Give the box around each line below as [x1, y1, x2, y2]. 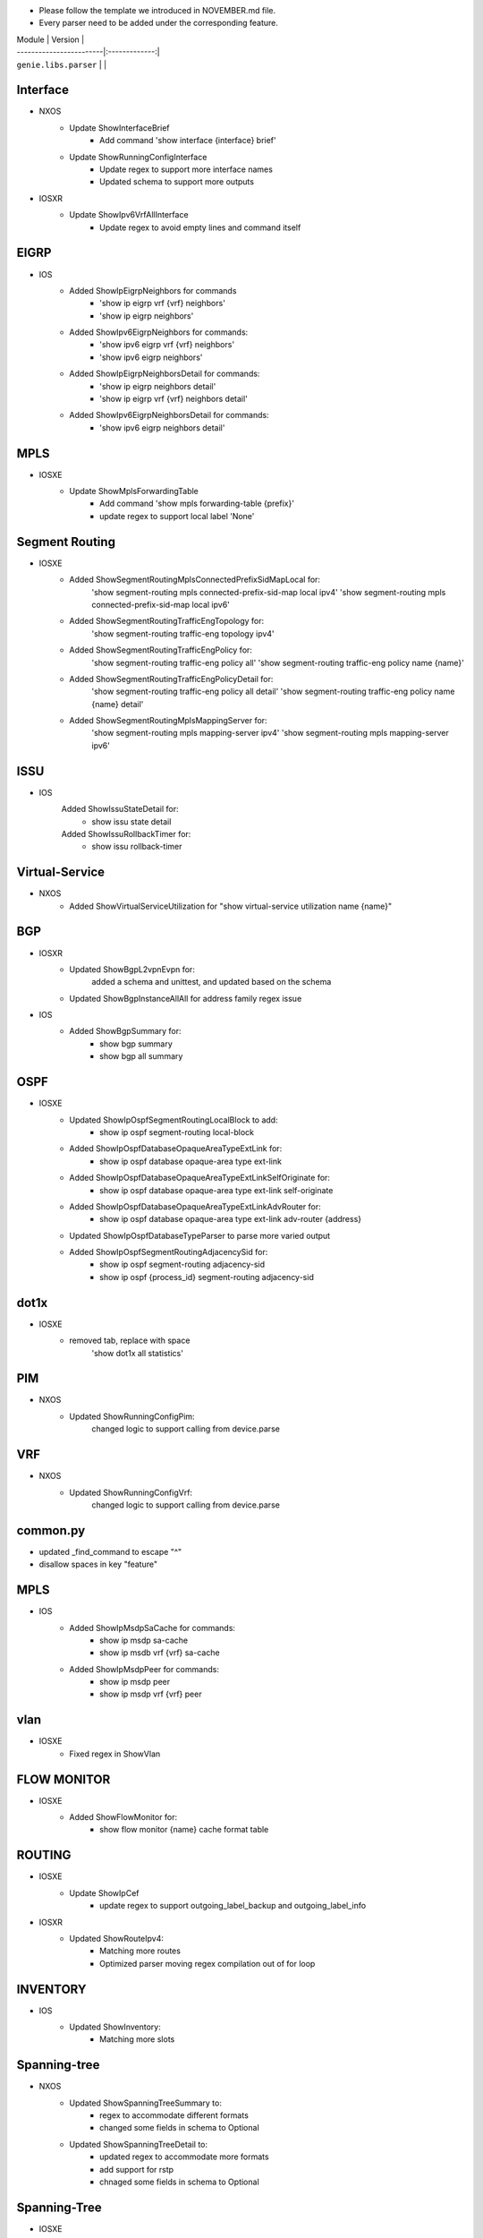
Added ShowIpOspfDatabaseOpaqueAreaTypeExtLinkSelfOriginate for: [69, 1173, 331, 1183]
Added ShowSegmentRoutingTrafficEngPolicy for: [69, 645, 252, 655]
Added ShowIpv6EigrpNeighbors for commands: [69, 327, 249, 337]
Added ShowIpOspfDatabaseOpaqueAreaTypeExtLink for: [69, 1143, 283, 1154]
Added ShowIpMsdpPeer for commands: [69, 1663, 219, 1674]
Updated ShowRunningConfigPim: [69, 1411, 196, 1422]
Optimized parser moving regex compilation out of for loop [99, 1958, 316, 1969]
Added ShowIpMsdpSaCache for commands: [69, 1622, 236, 1633]
